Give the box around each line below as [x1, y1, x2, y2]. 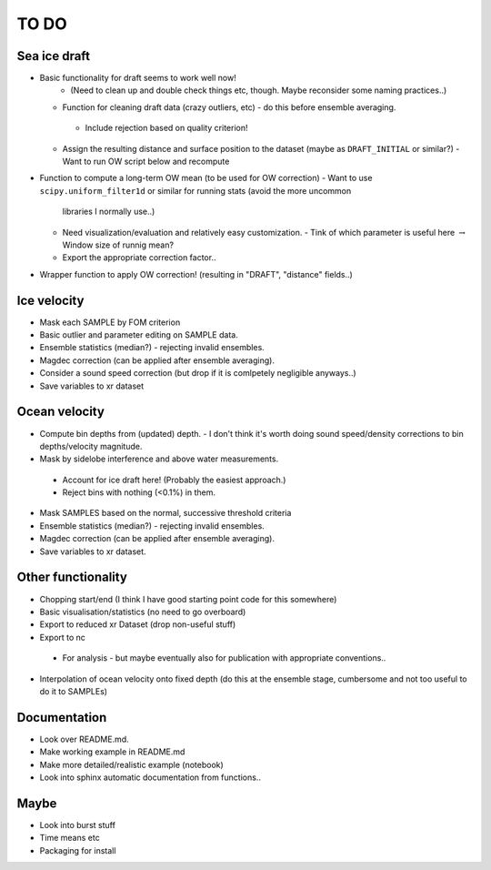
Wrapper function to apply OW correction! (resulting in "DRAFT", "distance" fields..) [39, 268, 354, 279]
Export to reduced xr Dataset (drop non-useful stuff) [39, 619, 236, 630]
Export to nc [39, 632, 86, 642]
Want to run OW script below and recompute [62, 156, 230, 167]
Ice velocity [16, 292, 85, 309]
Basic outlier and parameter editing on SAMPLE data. [39, 329, 238, 340]
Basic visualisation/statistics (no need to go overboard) [39, 606, 246, 617]
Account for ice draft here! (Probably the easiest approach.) [62, 474, 286, 485]
